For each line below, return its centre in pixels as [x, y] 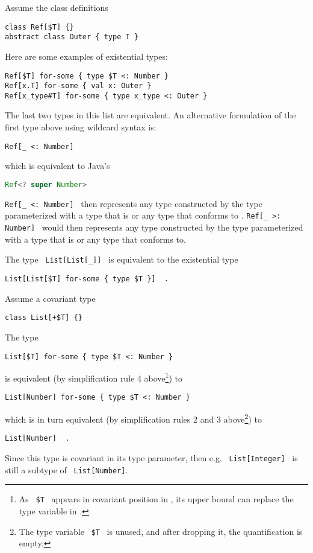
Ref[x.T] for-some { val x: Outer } [78, 86]
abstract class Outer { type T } [72, 37]
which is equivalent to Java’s [57, 166]
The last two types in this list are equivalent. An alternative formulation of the [150, 115]
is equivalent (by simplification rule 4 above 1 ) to [94, 377]
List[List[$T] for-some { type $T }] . [87, 279]
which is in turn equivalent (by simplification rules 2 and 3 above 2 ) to [133, 418]
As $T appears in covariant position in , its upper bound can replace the [156, 499]
